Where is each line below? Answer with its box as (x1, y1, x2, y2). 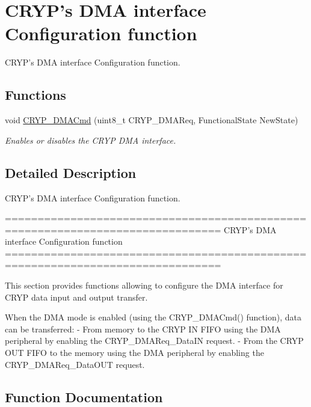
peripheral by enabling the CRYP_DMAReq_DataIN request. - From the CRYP (5, 334, 304, 347)
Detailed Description (5, 163, 137, 182)
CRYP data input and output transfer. (5, 290, 148, 303)
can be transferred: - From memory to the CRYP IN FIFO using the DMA (5, 322, 281, 335)
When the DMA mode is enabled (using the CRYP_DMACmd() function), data (5, 311, 301, 323)
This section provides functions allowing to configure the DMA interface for (5, 279, 283, 292)
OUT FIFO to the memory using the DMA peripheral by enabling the (5, 346, 264, 359)
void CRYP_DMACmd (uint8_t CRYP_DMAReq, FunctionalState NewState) (5, 114, 298, 126)
